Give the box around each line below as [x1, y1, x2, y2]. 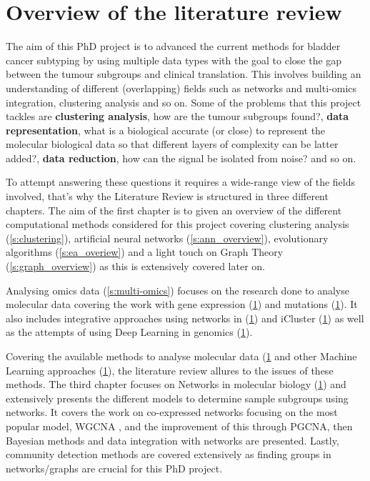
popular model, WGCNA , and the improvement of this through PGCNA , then [6, 418, 353, 433]
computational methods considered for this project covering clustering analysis [6, 217, 349, 232]
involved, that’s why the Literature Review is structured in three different [6, 189, 329, 204]
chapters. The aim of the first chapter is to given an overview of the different [6, 202, 342, 217]
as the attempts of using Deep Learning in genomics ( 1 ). [6, 324, 253, 339]
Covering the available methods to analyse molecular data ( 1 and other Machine [6, 349, 357, 363]
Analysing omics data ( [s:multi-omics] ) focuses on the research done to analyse [6, 282, 349, 297]
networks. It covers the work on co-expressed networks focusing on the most [6, 405, 338, 420]
